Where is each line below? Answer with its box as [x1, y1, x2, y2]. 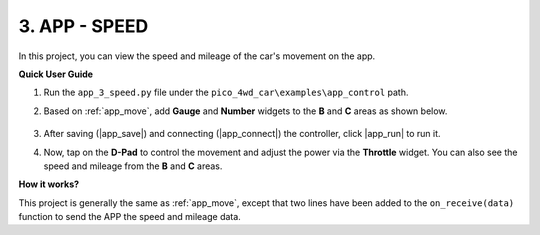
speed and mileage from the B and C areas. [43, 160, 223, 172]
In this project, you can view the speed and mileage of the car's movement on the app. [18, 50, 376, 62]
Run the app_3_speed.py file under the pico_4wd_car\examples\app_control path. [43, 86, 409, 99]
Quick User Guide [18, 68, 94, 80]
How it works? [18, 178, 80, 190]
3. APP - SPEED [18, 15, 149, 37]
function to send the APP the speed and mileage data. [18, 211, 242, 223]
